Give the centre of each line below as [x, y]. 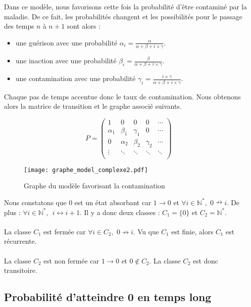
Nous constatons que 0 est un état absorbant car [78, 202]
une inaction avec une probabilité [66, 61]
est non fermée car [71, 260]
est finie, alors [192, 231]
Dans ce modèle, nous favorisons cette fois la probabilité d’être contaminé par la [125, 6]
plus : [12, 212]
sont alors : [84, 26]
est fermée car [65, 231]
